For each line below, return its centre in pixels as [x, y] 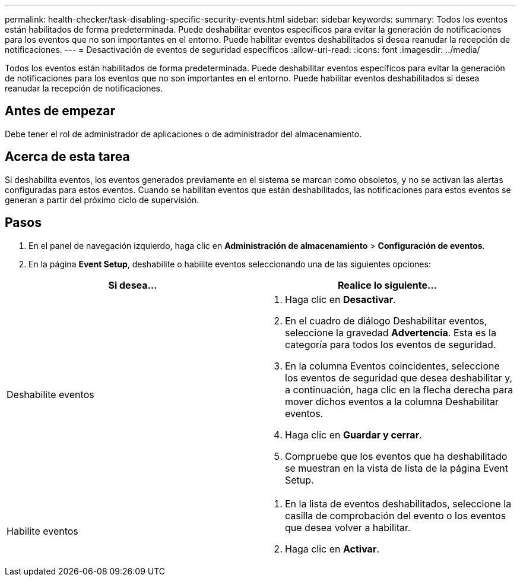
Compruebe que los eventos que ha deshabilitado [396, 456]
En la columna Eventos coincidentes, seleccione [392, 366]
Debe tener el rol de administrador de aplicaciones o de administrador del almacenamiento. [183, 134]
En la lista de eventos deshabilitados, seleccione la [398, 503]
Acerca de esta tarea [67, 157]
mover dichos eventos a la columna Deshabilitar [392, 401]
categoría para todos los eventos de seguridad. [391, 344]
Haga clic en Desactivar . [340, 299]
